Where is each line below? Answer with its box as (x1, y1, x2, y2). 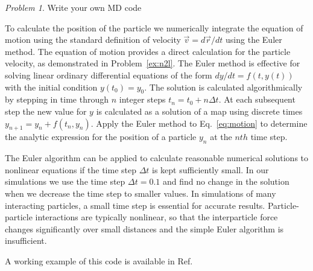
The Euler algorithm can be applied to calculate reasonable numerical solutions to (5, 151, 309, 164)
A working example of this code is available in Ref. (5, 254, 193, 267)
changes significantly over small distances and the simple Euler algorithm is (5, 222, 284, 235)
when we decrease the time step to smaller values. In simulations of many (5, 187, 276, 199)
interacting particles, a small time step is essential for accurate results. (5, 199, 265, 211)
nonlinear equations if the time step (5, 163, 136, 176)
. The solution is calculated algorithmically (144, 80, 303, 93)
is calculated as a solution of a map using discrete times (96, 104, 303, 117)
